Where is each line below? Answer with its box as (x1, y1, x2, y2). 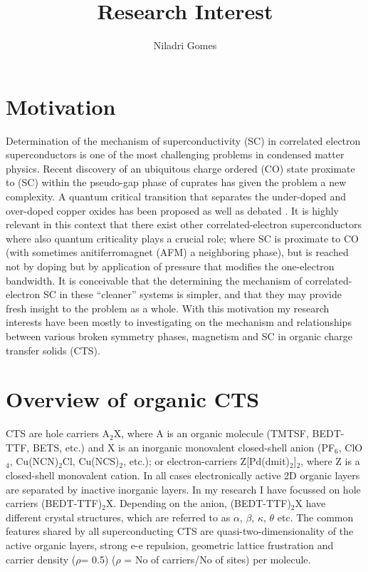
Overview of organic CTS (6, 384, 260, 414)
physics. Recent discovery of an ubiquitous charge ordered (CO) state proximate (6, 160, 355, 175)
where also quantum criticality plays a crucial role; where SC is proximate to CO (6, 230, 359, 245)
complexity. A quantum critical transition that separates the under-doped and (6, 189, 346, 204)
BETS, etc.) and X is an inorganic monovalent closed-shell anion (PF (32, 439, 335, 454)
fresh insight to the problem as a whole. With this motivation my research (6, 300, 330, 315)
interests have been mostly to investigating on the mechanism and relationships (6, 315, 352, 330)
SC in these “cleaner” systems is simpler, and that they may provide (43, 287, 342, 302)
